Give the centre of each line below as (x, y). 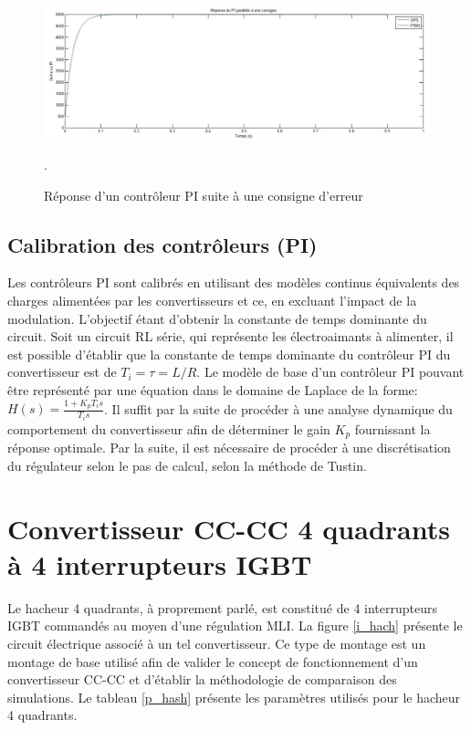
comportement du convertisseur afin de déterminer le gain (169, 428)
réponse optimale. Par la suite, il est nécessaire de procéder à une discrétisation (229, 448)
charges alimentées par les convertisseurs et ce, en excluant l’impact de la (212, 301)
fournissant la (392, 428)
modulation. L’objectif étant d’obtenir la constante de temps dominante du (217, 318)
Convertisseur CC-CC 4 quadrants (229, 528)
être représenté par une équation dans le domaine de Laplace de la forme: (213, 390)
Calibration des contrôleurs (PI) (162, 244)
